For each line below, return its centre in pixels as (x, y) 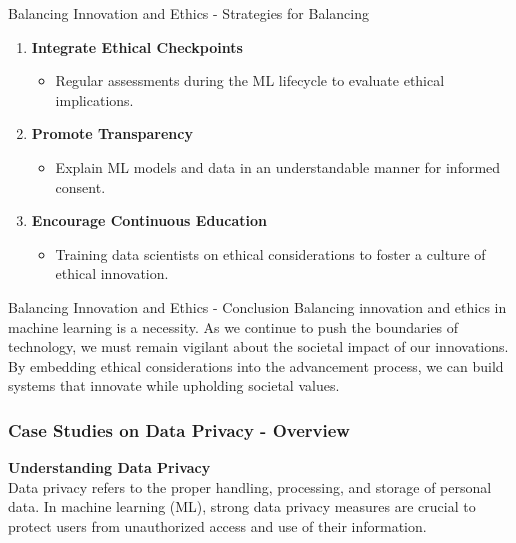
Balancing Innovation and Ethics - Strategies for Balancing (188, 13)
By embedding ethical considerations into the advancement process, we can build (256, 365)
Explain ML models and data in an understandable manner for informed (278, 166)
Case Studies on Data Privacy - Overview (179, 429)
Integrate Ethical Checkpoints (137, 46)
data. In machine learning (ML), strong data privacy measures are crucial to (242, 506)
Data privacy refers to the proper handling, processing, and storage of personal (250, 486)
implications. (94, 99)
